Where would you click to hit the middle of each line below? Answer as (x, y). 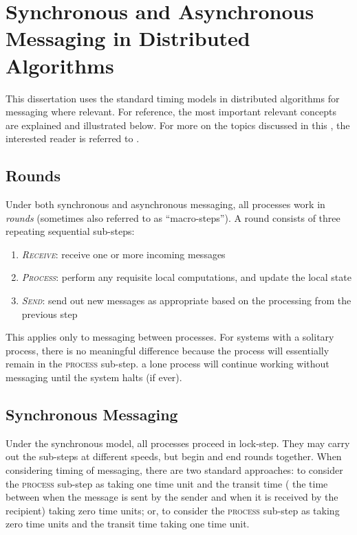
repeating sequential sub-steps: (70, 231)
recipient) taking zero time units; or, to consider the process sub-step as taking (173, 510)
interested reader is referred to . (73, 138)
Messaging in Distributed (128, 38)
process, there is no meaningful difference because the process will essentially (167, 350)
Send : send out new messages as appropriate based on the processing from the (186, 300)
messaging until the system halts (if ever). (94, 377)
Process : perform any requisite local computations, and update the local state (186, 277)
